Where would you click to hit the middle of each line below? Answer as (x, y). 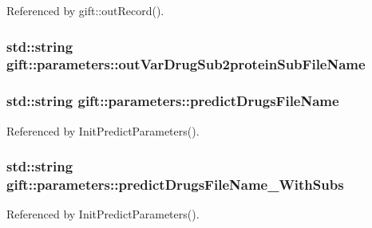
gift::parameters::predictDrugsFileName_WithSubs (175, 185)
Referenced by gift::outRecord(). (85, 10)
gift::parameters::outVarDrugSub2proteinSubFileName (186, 64)
